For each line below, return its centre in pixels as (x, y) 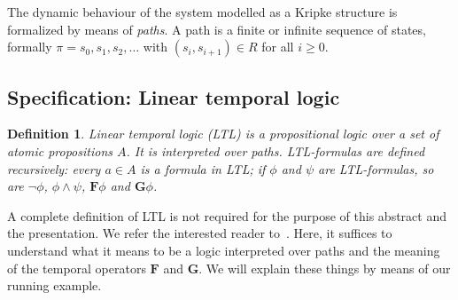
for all (278, 47)
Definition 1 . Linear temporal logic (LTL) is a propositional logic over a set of (223, 134)
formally (30, 47)
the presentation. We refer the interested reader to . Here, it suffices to (200, 233)
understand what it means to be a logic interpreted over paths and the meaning (224, 250)
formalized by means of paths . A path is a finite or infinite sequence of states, (217, 29)
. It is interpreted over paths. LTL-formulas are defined (276, 150)
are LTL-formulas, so (376, 168)
